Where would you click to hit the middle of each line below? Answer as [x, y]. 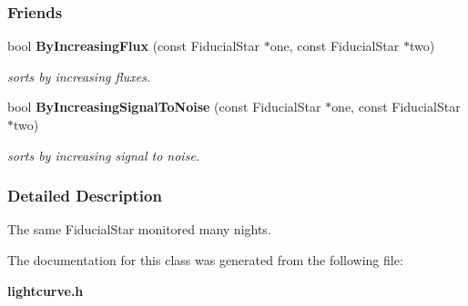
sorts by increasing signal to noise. [104, 155]
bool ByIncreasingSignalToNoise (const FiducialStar [164, 107]
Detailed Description [85, 196]
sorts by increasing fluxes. [79, 76]
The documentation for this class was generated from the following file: [205, 260]
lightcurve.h [46, 290]
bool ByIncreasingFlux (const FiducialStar [134, 46]
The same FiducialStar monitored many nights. [139, 229]
